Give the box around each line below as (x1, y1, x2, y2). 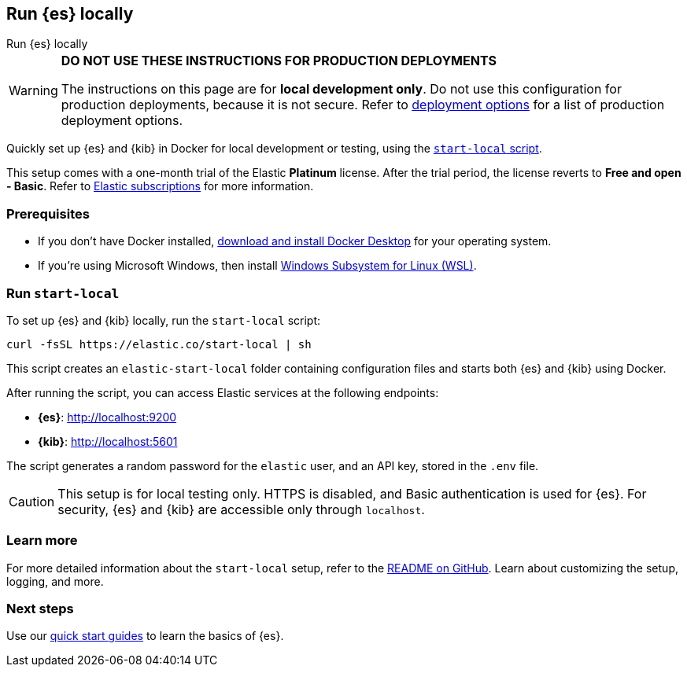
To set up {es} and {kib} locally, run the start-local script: (6, 313, 321, 327)
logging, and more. (6, 574, 104, 588)
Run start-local (6, 285, 120, 301)
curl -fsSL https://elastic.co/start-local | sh (6, 337, 312, 351)
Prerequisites (6, 205, 90, 222)
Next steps (6, 601, 74, 617)
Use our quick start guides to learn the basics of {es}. (6, 629, 284, 643)
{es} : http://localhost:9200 (38, 410, 177, 424)
